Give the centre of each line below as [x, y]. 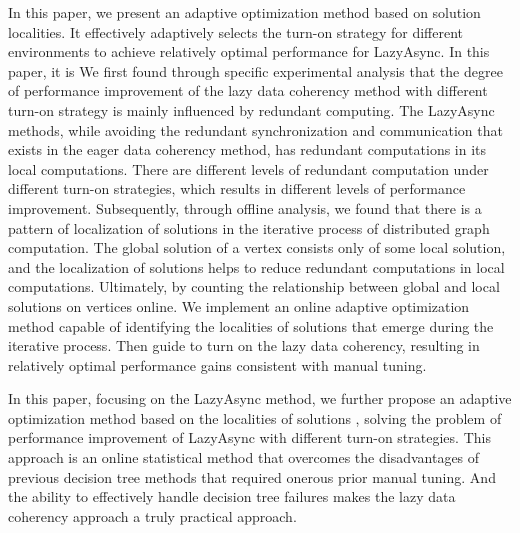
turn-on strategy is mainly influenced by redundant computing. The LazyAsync [251, 109]
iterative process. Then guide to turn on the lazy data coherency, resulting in [244, 345]
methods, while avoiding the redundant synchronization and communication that [255, 129]
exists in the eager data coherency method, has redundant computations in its [247, 149]
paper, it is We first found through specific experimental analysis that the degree [255, 70]
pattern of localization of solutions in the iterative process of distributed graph [249, 227]
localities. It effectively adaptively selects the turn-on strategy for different [236, 31]
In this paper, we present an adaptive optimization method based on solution [244, 12]
